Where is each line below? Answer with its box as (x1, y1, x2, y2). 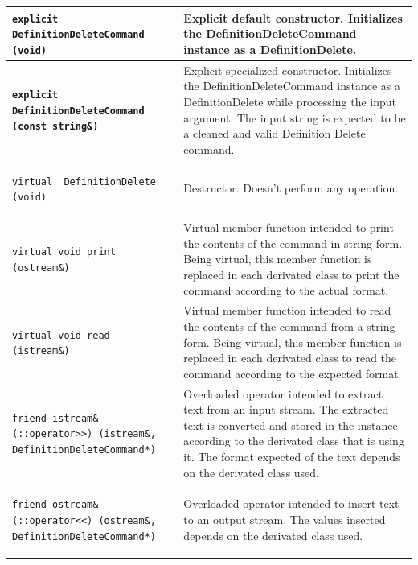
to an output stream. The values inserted (183, 511, 386, 528)
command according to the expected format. (183, 365, 402, 381)
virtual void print (12, 246, 116, 258)
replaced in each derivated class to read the (183, 349, 397, 366)
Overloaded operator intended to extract (183, 385, 383, 402)
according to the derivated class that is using (183, 432, 404, 449)
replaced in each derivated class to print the (183, 266, 400, 282)
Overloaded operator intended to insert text (183, 495, 400, 512)
